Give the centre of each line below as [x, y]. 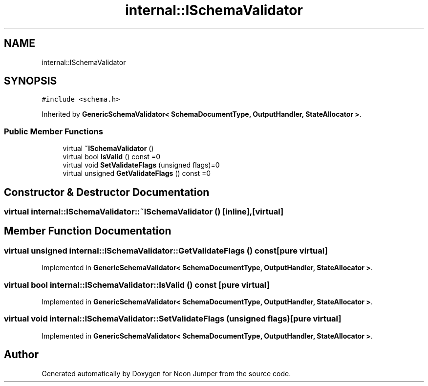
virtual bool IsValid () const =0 [111, 157]
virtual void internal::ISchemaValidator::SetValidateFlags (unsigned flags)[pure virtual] [173, 319]
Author [21, 355]
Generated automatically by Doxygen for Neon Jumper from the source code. [166, 373]
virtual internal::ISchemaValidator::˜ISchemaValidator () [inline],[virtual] [144, 212]
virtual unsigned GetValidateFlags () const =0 [137, 173]
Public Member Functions [53, 131]
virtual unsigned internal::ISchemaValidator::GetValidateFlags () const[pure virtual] [166, 250]
